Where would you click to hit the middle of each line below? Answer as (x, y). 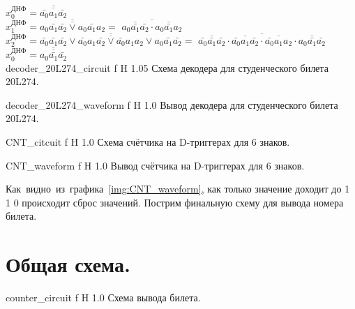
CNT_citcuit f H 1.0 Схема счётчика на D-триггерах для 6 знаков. (148, 142)
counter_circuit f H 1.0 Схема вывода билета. (103, 297)
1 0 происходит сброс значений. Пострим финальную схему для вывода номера (175, 202)
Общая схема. (68, 264)
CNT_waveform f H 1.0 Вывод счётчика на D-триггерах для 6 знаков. (155, 165)
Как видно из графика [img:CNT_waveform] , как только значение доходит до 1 (178, 189)
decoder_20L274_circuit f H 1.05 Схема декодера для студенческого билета (167, 67)
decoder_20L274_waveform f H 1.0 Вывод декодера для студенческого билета (172, 104)
